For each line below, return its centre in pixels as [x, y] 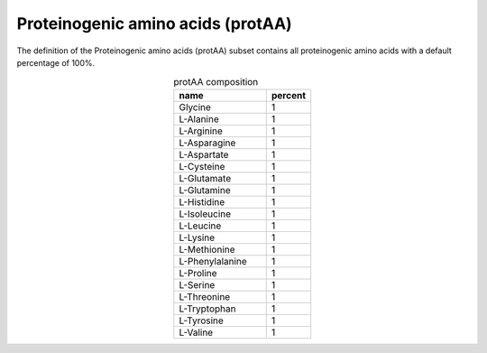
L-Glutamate [205, 178]
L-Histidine [202, 201]
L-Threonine [205, 296]
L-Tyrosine [202, 320]
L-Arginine [201, 131]
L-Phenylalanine [213, 261]
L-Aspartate [204, 154]
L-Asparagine [207, 143]
